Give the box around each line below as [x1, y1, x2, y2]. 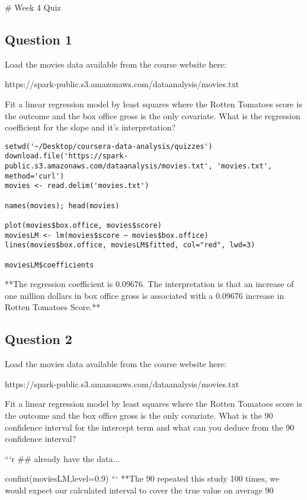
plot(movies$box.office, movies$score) [5, 221, 162, 230]
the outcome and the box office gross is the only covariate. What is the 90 [5, 409, 273, 422]
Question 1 [5, 30, 72, 48]
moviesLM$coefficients [5, 260, 94, 269]
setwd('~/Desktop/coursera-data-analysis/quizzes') [5, 142, 213, 151]
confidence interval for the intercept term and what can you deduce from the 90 [5, 421, 295, 433]
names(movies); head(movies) [5, 201, 120, 210]
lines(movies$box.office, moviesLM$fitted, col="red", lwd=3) [5, 241, 255, 250]
